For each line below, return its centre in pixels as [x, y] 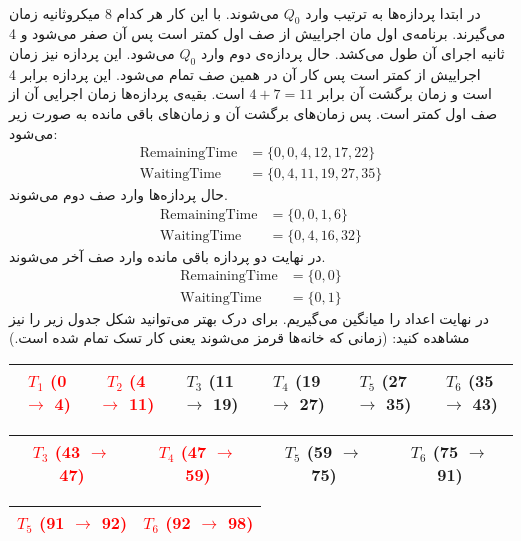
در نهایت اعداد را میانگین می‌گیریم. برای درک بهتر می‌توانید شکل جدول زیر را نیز [249, 317]
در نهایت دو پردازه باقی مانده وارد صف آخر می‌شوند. [167, 255]
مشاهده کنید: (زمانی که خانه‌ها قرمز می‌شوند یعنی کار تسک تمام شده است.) [239, 337]
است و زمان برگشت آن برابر [404, 93]
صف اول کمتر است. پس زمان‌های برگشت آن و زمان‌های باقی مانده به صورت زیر [253, 112]
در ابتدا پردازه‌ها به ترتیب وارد [393, 12]
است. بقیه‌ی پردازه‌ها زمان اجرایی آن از [127, 93]
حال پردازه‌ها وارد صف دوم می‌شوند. [118, 194]
